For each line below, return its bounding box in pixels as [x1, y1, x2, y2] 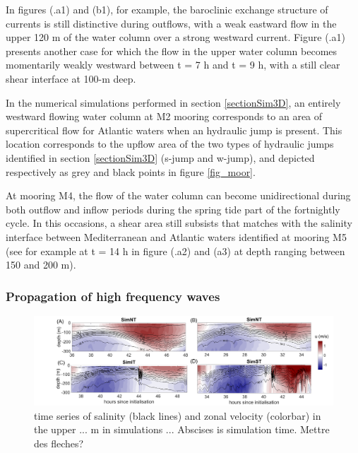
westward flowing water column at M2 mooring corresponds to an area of [6, 109, 323, 124]
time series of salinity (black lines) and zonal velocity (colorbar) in [34, 408, 321, 423]
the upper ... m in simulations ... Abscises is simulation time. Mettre [34, 422, 330, 437]
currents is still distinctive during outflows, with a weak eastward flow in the [6, 16, 337, 30]
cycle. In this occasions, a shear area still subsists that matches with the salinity [6, 216, 352, 230]
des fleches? [34, 435, 84, 450]
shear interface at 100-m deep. [6, 71, 136, 86]
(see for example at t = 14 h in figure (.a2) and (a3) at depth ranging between [6, 243, 345, 258]
